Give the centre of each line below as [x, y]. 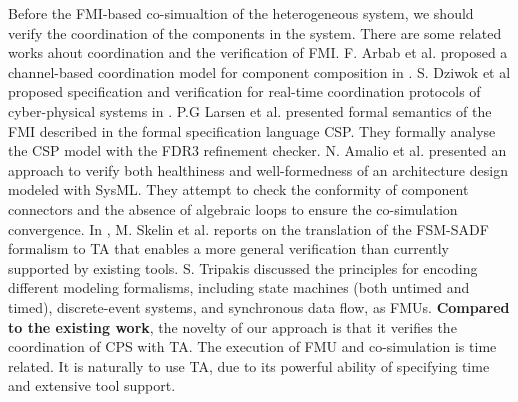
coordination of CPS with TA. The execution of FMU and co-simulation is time [252, 346]
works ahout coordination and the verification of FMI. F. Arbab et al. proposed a [258, 52]
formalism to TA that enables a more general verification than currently [228, 248]
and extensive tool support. [92, 385]
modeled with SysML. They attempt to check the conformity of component [238, 189]
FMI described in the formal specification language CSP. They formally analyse [252, 130]
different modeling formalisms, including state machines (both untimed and [239, 287]
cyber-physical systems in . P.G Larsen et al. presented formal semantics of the [250, 110]
